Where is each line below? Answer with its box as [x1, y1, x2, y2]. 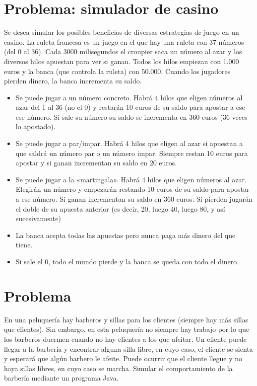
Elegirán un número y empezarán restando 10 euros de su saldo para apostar [15, 184, 250, 194]
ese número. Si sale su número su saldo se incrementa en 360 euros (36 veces [15, 111, 248, 122]
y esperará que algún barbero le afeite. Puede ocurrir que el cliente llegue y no [4, 353, 243, 364]
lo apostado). [15, 121, 56, 132]
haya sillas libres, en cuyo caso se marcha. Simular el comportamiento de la [4, 363, 233, 373]
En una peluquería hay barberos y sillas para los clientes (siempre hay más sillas [4, 314, 249, 324]
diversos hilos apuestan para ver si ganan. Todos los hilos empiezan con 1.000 [4, 56, 239, 66]
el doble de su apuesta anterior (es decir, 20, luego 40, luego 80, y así [15, 203, 225, 214]
